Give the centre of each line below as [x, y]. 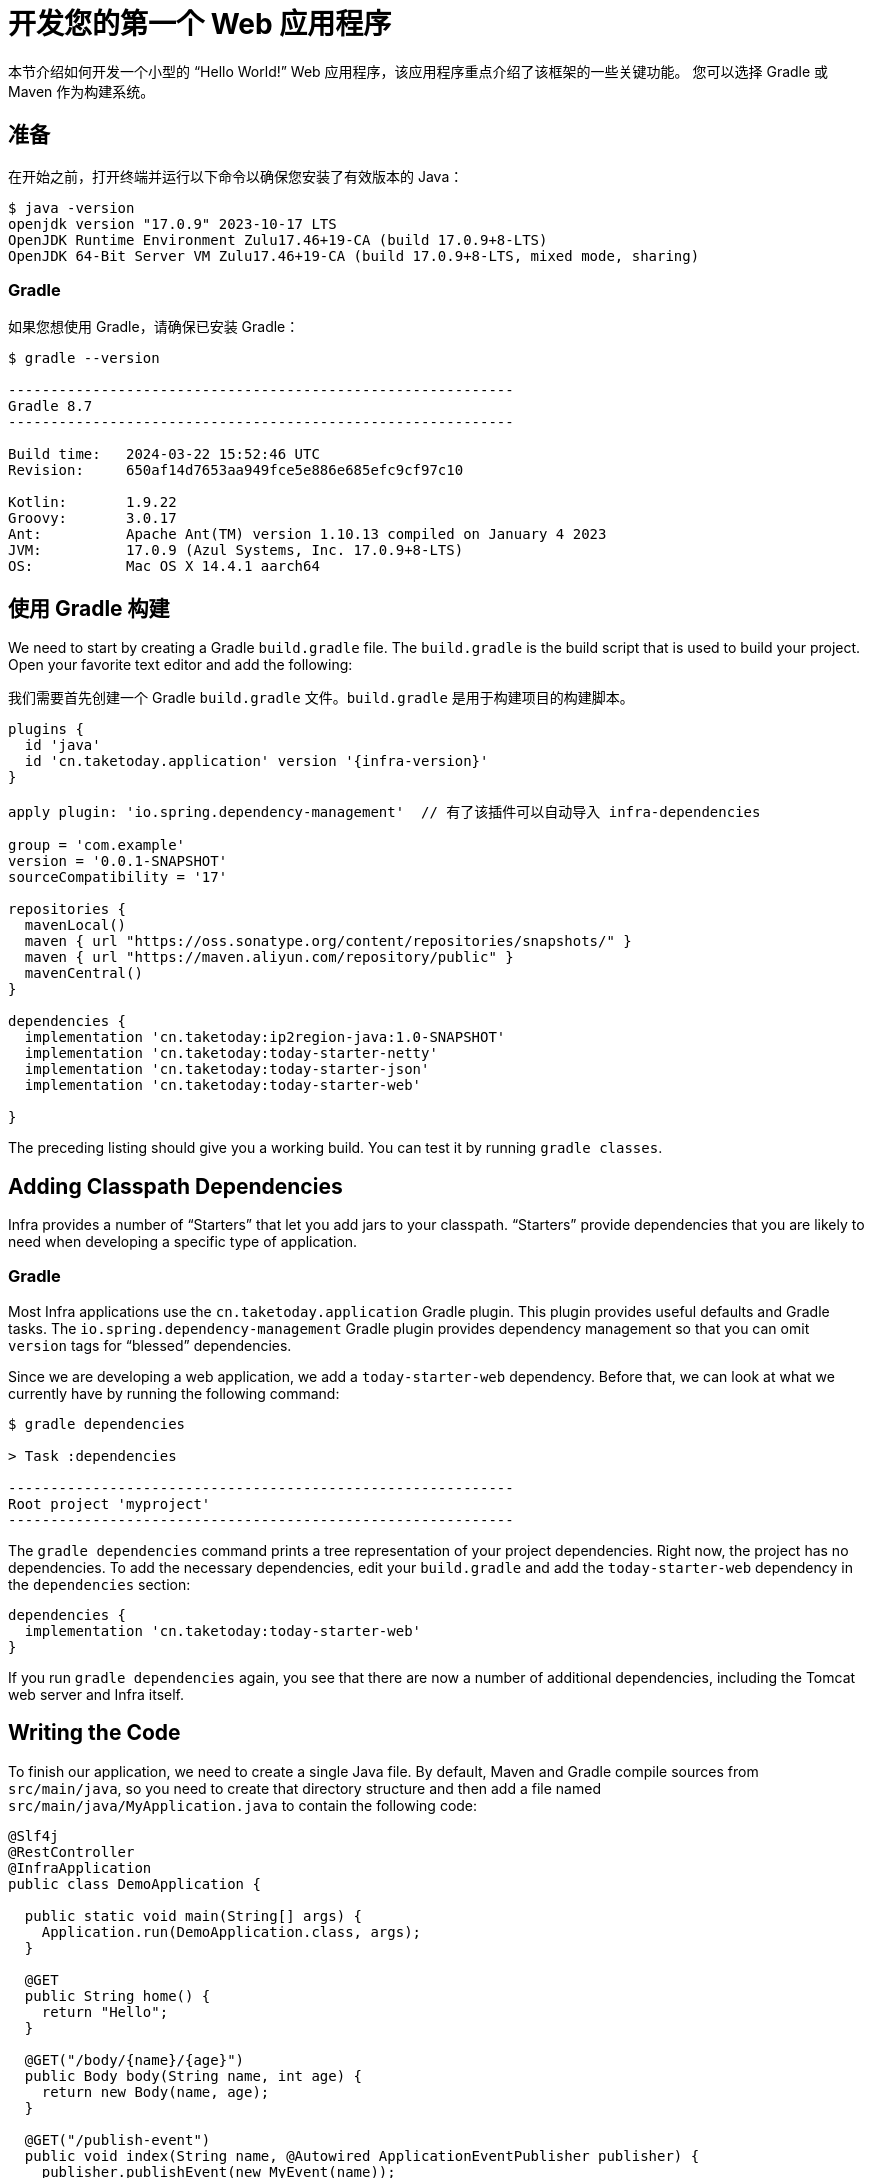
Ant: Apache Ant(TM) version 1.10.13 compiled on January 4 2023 [307, 534]
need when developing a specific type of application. [183, 1242]
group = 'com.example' [97, 845]
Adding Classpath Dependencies [175, 1186]
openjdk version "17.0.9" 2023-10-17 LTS [172, 223]
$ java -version [71, 207]
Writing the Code [94, 1733]
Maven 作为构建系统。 [81, 91]
